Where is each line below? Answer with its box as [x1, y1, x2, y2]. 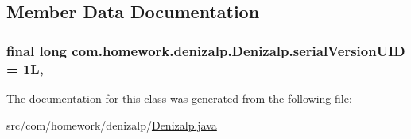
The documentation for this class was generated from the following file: [6, 89, 352, 106]
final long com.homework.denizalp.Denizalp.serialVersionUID [6, 40, 405, 60]
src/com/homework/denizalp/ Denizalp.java [6, 116, 217, 133]
